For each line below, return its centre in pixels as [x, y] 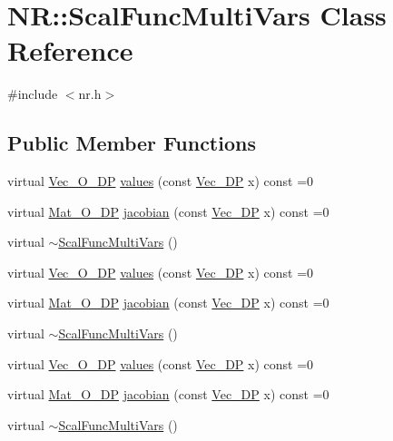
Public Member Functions [132, 143]
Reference [70, 50]
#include [33, 94]
